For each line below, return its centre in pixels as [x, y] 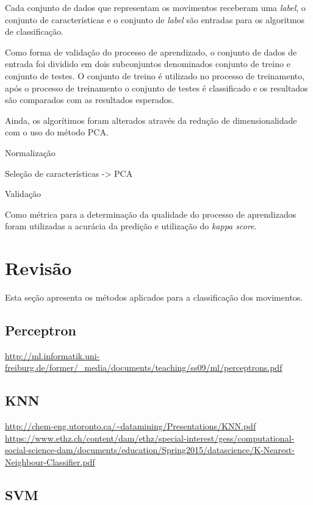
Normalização [30, 152]
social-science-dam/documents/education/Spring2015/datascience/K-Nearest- [150, 450]
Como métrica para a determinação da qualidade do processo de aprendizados [151, 214]
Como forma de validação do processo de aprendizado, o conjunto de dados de [151, 52]
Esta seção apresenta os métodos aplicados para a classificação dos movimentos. [154, 297]
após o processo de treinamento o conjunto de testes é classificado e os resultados [156, 88]
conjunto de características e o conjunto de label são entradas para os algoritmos [155, 19]
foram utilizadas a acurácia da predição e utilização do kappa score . [131, 226]
